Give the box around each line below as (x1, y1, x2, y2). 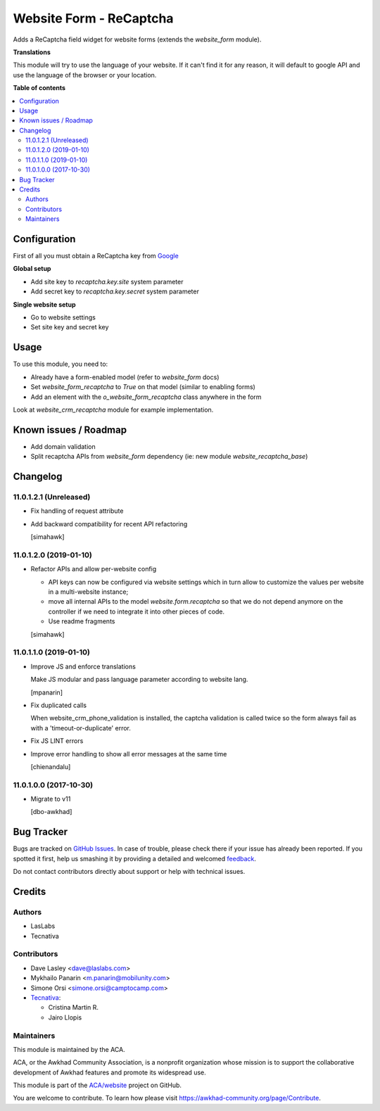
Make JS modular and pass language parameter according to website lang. (30, 675, 248, 684)
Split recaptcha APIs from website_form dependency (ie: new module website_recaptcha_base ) (30, 452, 308, 461)
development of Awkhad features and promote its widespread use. (13, 1068, 207, 1077)
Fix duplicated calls (30, 701, 87, 709)
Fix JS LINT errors (30, 737, 84, 745)
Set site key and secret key (30, 323, 109, 331)
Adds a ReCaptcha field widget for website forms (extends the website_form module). (13, 35, 262, 44)
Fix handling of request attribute (30, 507, 124, 515)
